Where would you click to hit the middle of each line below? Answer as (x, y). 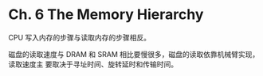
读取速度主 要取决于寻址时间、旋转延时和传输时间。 (93, 64)
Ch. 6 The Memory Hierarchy (106, 15)
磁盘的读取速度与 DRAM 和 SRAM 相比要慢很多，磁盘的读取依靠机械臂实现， (134, 54)
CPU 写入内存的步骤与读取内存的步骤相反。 (80, 37)
